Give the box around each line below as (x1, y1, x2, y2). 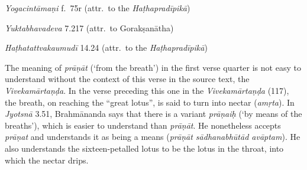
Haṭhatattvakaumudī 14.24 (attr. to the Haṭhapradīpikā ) (5, 41, 208, 54)
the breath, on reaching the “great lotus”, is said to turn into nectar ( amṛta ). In (5, 96, 295, 108)
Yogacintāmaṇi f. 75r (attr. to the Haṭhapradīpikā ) (5, 2, 190, 14)
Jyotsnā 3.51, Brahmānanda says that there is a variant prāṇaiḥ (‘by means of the (5, 107, 302, 120)
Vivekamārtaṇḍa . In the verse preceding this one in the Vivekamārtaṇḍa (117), (5, 84, 289, 96)
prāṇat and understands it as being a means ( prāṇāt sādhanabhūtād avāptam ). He (5, 130, 300, 143)
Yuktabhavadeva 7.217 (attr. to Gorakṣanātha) (5, 21, 174, 34)
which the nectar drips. (5, 153, 89, 166)
